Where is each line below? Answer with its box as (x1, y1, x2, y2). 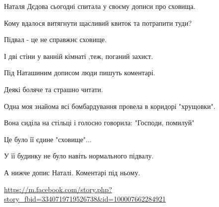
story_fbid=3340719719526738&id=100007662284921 (4, 194, 166, 204)
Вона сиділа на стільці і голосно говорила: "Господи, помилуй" (4, 117, 195, 128)
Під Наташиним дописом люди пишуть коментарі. (4, 67, 156, 78)
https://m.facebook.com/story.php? (4, 184, 112, 194)
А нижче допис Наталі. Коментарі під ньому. (4, 167, 140, 177)
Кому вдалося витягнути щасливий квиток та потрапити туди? (4, 17, 192, 28)
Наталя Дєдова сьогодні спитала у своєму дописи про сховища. (4, 1, 196, 11)
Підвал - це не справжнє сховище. (4, 34, 107, 45)
